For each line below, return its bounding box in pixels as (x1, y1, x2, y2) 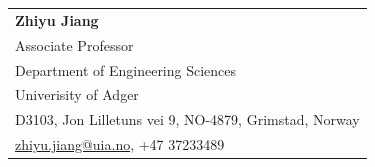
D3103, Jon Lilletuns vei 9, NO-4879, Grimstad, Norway (15, 109, 360, 130)
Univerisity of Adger (15, 84, 139, 105)
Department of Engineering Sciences (15, 59, 237, 80)
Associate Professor (15, 34, 134, 55)
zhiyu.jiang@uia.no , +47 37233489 (15, 134, 225, 155)
